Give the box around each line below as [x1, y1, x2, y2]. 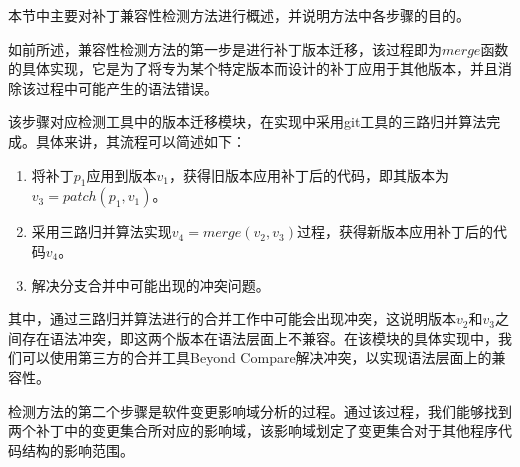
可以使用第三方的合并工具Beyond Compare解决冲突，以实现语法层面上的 [21, 347, 492, 368]
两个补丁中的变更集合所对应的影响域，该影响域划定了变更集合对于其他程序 [8, 420, 498, 441]
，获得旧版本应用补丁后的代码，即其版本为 [169, 164, 450, 185]
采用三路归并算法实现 [31, 221, 172, 242]
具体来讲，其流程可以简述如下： [35, 130, 246, 151]
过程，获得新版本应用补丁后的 [296, 221, 493, 242]
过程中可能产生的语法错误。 [35, 77, 218, 98]
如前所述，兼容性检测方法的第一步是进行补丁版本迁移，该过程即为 [8, 38, 442, 59]
